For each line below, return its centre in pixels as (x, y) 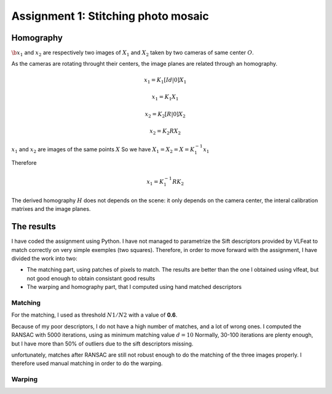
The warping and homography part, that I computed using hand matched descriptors (134, 287)
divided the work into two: (44, 259)
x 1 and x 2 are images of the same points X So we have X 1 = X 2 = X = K (103, 150)
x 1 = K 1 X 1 (165, 97)
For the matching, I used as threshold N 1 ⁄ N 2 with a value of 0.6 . (94, 315)
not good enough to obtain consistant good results (91, 278)
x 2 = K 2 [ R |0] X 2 (165, 115)
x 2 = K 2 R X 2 (165, 132)
